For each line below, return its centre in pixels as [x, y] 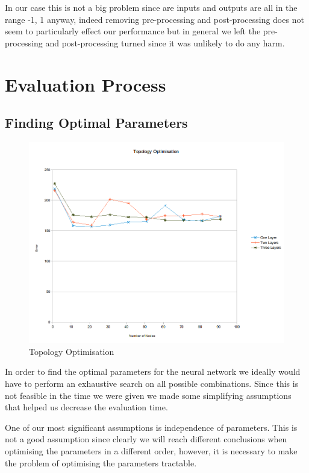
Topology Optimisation [72, 351]
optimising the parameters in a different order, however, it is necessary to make [151, 450]
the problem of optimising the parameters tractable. [101, 462]
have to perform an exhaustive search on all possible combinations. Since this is [152, 383]
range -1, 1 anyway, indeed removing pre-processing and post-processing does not [154, 19]
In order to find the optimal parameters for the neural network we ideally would [153, 371]
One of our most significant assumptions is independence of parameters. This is [151, 427]
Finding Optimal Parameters [96, 123]
